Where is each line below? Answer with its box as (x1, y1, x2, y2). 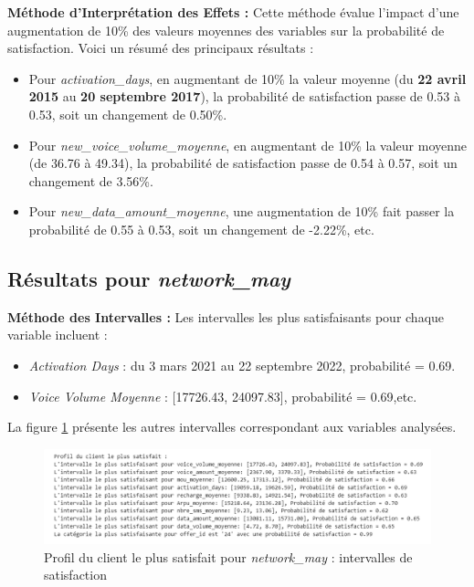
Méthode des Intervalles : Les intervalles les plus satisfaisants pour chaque (7, 307, 445, 326)
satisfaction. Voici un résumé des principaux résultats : (7, 38, 314, 58)
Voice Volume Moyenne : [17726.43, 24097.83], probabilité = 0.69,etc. (28, 386, 417, 405)
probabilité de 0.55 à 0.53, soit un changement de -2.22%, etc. (28, 219, 374, 238)
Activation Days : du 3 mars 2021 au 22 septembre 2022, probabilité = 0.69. (28, 355, 456, 374)
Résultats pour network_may (7, 264, 290, 292)
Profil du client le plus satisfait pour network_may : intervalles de (44, 547, 413, 566)
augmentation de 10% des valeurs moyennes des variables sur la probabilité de (7, 20, 445, 39)
